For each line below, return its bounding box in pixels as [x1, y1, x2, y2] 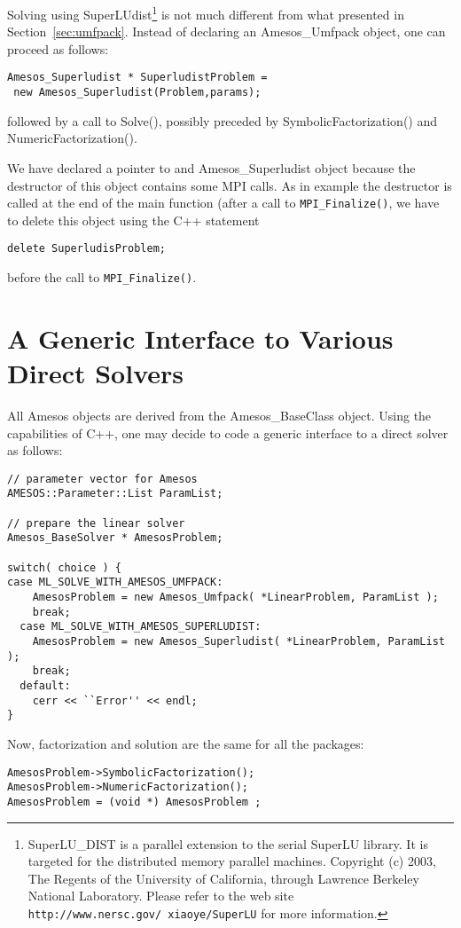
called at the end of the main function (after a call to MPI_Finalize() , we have [7, 193, 440, 212]
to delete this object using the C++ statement [7, 210, 260, 229]
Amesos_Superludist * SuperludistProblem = [7, 71, 268, 84]
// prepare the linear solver [7, 516, 185, 530]
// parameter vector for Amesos [7, 472, 198, 485]
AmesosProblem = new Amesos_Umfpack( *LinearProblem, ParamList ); [32, 591, 439, 604]
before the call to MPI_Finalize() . [7, 268, 197, 287]
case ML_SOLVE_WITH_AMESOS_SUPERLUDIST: [20, 620, 262, 633]
